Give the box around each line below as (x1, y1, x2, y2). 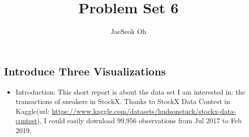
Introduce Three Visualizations (4, 63, 166, 78)
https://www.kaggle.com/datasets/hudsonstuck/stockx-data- (51, 105, 236, 116)
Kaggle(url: (15, 105, 50, 116)
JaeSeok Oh (110, 26, 147, 36)
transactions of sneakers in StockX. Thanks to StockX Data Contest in (15, 96, 230, 106)
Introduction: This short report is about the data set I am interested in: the (15, 86, 246, 97)
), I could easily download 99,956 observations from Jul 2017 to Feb (37, 115, 242, 126)
